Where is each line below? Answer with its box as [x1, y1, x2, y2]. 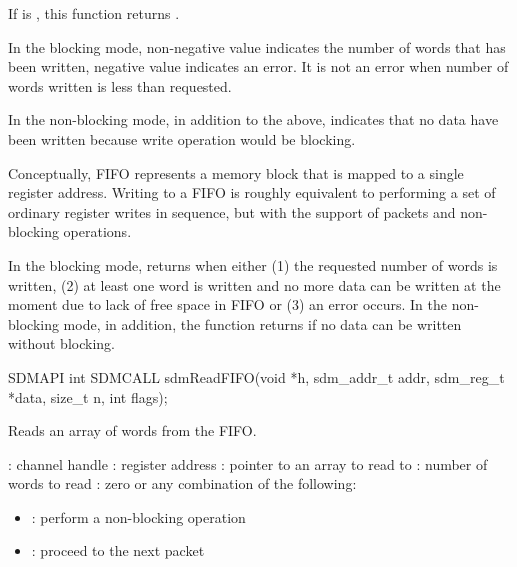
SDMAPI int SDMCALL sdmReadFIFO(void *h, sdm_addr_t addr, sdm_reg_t [8, 366, 505, 387]
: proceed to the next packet [31, 540, 205, 561]
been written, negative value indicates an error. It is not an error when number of [8, 56, 509, 77]
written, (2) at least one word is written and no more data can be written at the [8, 274, 501, 295]
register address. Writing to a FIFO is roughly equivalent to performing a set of [8, 182, 496, 203]
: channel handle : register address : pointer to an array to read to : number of [8, 453, 488, 474]
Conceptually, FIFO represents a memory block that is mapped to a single [8, 162, 464, 183]
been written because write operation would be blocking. [8, 128, 356, 149]
